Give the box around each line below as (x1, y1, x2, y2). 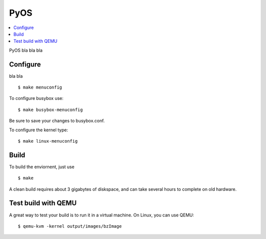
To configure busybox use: (9, 95, 64, 101)
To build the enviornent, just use (9, 164, 75, 170)
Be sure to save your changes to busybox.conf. (9, 118, 105, 124)
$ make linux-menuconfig (18, 138, 78, 144)
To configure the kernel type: (9, 127, 68, 133)
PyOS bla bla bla (9, 47, 43, 53)
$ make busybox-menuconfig (18, 107, 83, 113)
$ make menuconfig (18, 85, 63, 90)
